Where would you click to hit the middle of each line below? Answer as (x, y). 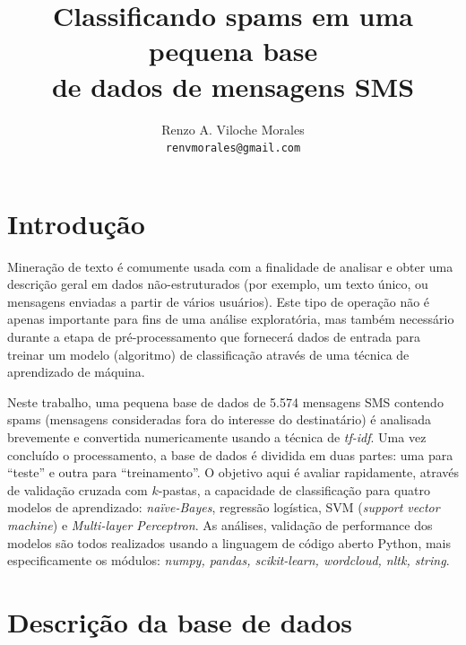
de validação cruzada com (78, 489)
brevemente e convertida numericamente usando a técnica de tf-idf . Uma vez (217, 437)
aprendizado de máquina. (76, 372)
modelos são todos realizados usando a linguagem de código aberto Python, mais (229, 542)
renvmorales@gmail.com (233, 148)
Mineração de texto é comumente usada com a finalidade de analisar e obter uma (230, 266)
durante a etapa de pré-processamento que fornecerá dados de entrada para (214, 337)
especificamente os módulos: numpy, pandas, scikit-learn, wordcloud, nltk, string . (229, 560)
